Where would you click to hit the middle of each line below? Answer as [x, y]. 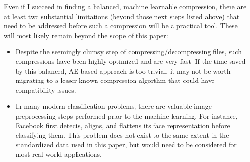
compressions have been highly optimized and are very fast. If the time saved [130, 61]
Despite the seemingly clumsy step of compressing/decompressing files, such [128, 51]
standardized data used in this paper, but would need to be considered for [126, 144]
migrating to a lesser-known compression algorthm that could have [115, 80]
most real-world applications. [58, 154]
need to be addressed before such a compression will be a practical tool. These [121, 26]
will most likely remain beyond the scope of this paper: [86, 35]
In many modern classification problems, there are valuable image [113, 106]
